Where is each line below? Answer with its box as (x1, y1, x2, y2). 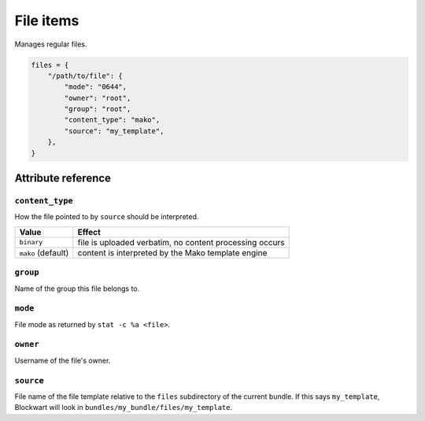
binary (19, 238, 43, 247)
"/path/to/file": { (47, 71, 124, 80)
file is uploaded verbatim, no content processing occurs (77, 237, 285, 248)
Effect (77, 226, 102, 237)
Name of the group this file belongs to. (14, 284, 140, 293)
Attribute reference (14, 172, 112, 185)
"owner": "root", (64, 93, 131, 102)
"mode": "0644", (64, 83, 128, 91)
